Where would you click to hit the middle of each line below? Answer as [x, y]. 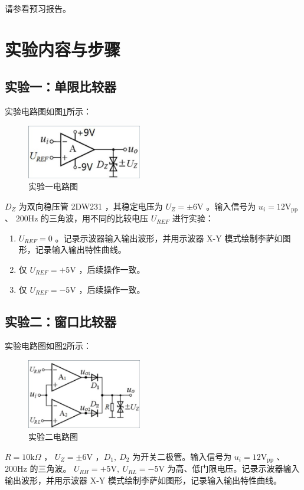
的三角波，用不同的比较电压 [95, 218]
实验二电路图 [53, 437]
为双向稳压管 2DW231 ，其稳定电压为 [91, 206]
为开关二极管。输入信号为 [182, 456]
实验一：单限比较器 [61, 86]
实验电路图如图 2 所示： [48, 346]
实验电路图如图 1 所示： [48, 111]
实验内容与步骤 [63, 49]
